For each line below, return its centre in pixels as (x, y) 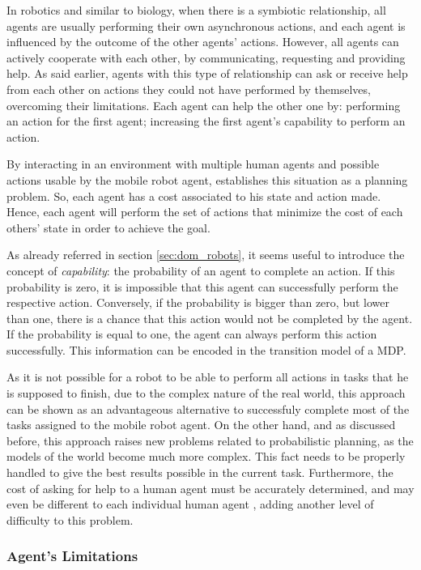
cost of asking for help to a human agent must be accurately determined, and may (210, 488)
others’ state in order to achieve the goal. (108, 227)
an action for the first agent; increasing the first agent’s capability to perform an (206, 121)
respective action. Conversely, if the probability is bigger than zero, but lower (198, 302)
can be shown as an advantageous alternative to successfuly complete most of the (208, 408)
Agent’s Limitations (72, 556)
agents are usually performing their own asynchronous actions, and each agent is (206, 26)
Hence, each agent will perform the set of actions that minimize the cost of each (205, 212)
